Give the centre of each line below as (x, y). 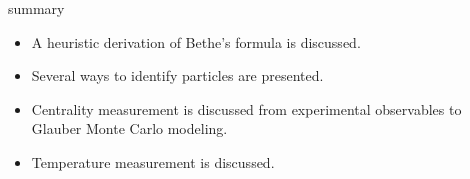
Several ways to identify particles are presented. (177, 75)
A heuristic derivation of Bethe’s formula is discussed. (196, 41)
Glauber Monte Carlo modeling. (129, 128)
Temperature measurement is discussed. (153, 161)
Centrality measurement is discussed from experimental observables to (246, 108)
